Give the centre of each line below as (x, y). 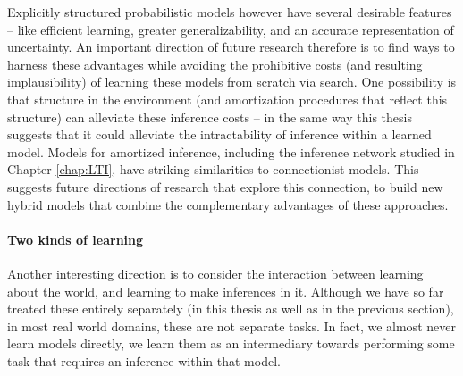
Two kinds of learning (76, 239)
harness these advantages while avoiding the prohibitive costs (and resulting (215, 64)
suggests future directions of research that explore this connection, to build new (225, 186)
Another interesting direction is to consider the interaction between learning (215, 273)
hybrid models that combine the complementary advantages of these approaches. (228, 204)
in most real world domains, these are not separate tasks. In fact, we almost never (231, 326)
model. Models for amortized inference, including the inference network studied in (231, 151)
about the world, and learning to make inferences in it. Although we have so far (226, 291)
